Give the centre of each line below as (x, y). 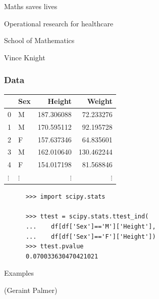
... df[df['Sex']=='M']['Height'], (91, 227)
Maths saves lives (31, 6)
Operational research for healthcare (59, 23)
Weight (100, 101)
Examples (19, 273)
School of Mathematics (39, 40)
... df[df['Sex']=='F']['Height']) (91, 236)
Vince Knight (25, 57)
